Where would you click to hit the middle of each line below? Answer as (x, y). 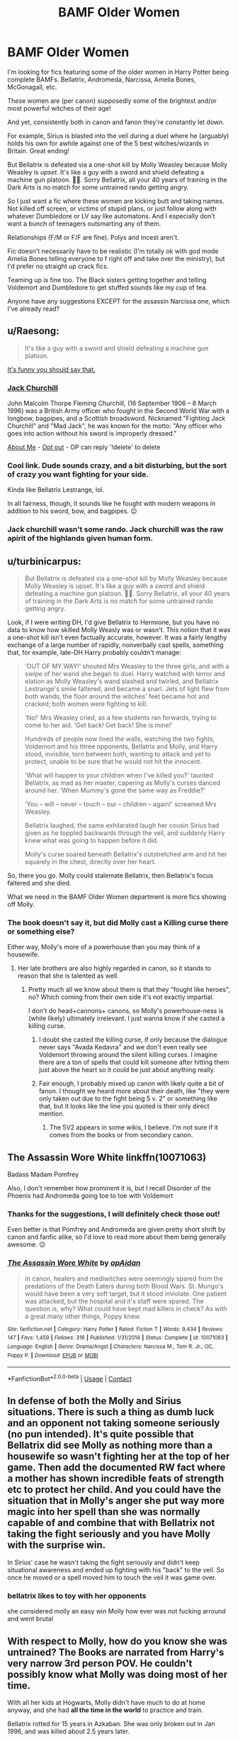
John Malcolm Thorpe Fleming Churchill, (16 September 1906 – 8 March (112, 403)
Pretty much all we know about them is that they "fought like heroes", (129, 990)
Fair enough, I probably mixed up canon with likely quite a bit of (131, 1083)
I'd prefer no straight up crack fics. (58, 266)
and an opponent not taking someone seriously (114, 1423)
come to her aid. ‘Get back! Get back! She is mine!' (99, 725)
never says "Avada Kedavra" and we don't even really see (123, 1047)
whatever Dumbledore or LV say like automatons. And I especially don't (111, 216)
